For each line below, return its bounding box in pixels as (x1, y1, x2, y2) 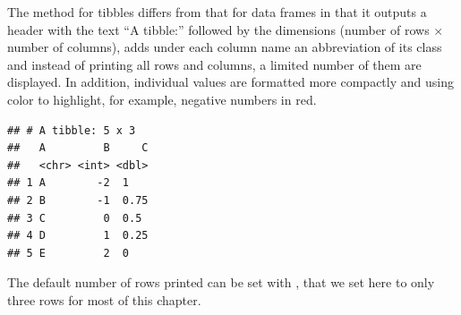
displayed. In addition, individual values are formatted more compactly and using (7, 72, 454, 91)
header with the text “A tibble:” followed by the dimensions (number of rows (7, 20, 430, 38)
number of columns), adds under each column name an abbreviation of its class (7, 38, 442, 56)
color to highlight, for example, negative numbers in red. (7, 89, 317, 108)
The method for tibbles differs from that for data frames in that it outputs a (7, 3, 427, 21)
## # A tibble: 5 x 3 (7, 123, 136, 137)
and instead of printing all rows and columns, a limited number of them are (7, 55, 422, 73)
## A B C (7, 141, 149, 155)
